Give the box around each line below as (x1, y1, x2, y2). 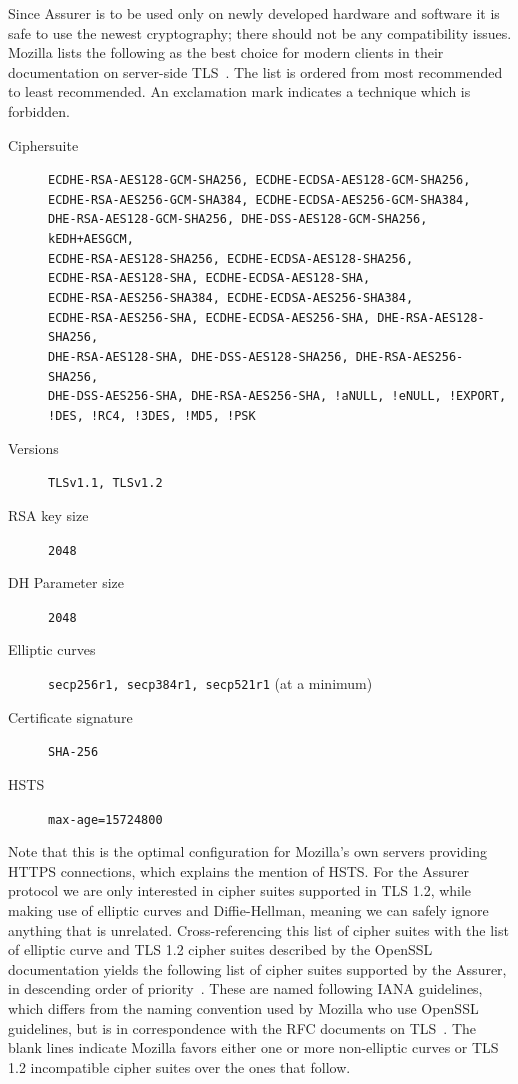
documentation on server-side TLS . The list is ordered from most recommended (8, 61, 503, 82)
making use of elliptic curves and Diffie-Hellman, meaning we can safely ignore (8, 899, 489, 920)
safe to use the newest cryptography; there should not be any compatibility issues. (8, 22, 512, 43)
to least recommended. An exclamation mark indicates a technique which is (8, 81, 471, 102)
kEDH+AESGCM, (48, 232, 134, 247)
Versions (8, 437, 59, 458)
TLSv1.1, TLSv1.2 (48, 476, 163, 491)
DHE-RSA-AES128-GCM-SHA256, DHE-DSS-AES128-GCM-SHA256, (48, 212, 428, 227)
